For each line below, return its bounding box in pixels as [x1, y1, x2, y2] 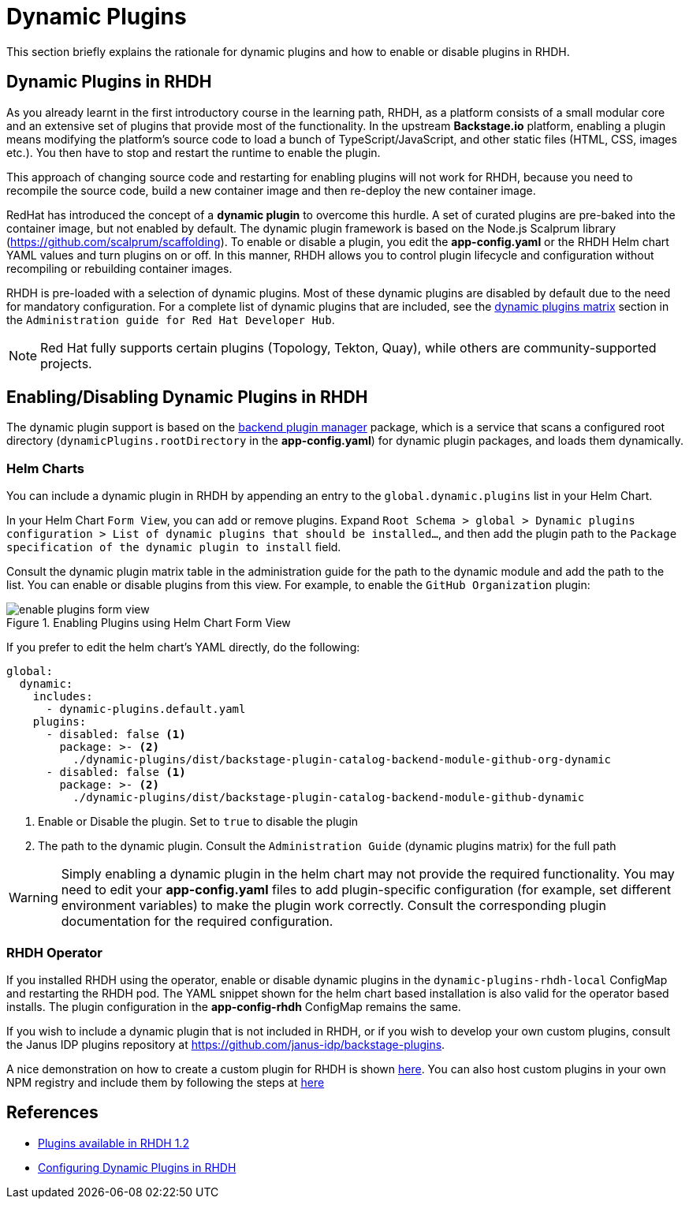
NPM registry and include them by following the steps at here [6, 1075, 325, 1089]
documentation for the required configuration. [61, 913, 333, 930]
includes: [32, 690, 93, 703]
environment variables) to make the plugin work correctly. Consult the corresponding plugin [61, 897, 606, 914]
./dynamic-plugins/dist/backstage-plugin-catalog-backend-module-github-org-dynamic [73, 753, 612, 767]
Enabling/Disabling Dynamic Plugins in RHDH [6, 387, 368, 408]
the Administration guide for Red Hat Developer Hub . [6, 312, 335, 326]
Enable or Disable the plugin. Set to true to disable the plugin [38, 815, 359, 829]
